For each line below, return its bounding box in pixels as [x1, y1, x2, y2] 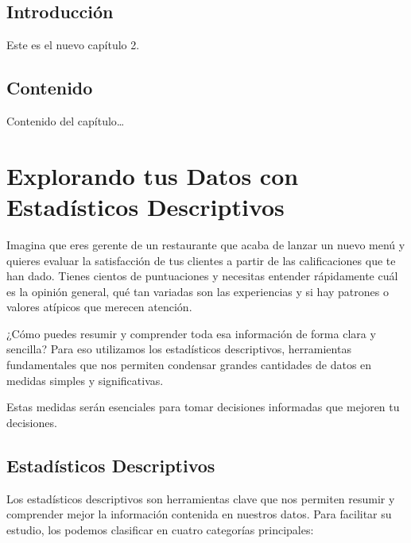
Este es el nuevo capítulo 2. [6, 37, 140, 53]
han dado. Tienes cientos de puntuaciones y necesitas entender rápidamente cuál [6, 268, 398, 284]
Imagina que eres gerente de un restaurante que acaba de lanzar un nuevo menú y [6, 236, 405, 252]
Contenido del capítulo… [6, 113, 125, 129]
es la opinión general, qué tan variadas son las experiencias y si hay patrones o [6, 283, 389, 299]
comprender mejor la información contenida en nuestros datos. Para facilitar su [6, 506, 392, 522]
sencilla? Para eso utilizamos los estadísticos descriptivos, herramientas [6, 341, 351, 357]
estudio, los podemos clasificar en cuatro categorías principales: [6, 521, 314, 537]
